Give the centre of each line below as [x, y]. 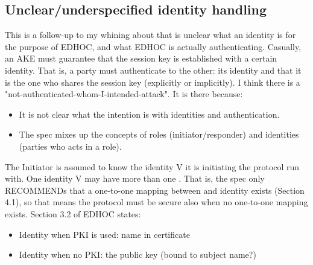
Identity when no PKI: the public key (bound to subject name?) [138, 254]
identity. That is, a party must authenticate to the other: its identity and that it [153, 70]
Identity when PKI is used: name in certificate [104, 234]
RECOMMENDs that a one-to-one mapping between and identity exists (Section [155, 190]
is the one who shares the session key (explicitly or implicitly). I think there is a [153, 82]
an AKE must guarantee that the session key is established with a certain [141, 58]
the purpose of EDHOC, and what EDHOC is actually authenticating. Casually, [153, 46]
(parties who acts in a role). [70, 146]
